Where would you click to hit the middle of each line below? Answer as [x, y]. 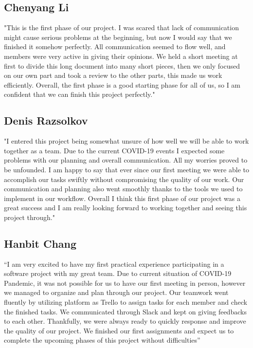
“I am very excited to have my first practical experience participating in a [114, 264]
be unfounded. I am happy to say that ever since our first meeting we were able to [126, 169]
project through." [29, 217]
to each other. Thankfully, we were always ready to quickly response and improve [125, 321]
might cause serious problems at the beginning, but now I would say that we [118, 37]
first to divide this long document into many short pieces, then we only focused [122, 65]
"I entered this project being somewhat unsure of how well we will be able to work [126, 141]
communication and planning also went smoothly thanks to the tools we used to [123, 189]
